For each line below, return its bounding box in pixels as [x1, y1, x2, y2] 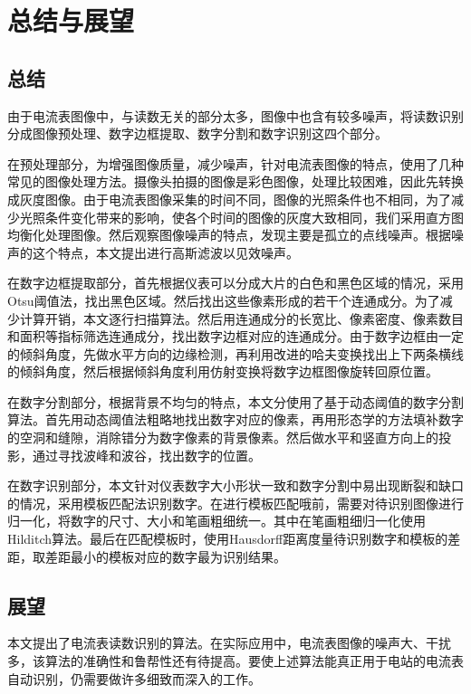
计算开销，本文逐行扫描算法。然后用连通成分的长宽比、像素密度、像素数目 [19, 309, 464, 328]
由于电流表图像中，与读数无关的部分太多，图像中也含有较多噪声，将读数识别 [7, 106, 464, 125]
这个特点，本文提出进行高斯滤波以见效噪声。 [32, 242, 299, 261]
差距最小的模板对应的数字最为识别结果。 [44, 547, 286, 566]
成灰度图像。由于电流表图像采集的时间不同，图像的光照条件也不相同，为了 [7, 189, 451, 208]
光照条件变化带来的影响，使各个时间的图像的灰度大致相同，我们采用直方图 [19, 207, 464, 226]
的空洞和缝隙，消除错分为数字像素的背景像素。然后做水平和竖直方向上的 [7, 428, 438, 447]
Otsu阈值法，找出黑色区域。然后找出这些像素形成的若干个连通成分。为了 [7, 290, 440, 309]
